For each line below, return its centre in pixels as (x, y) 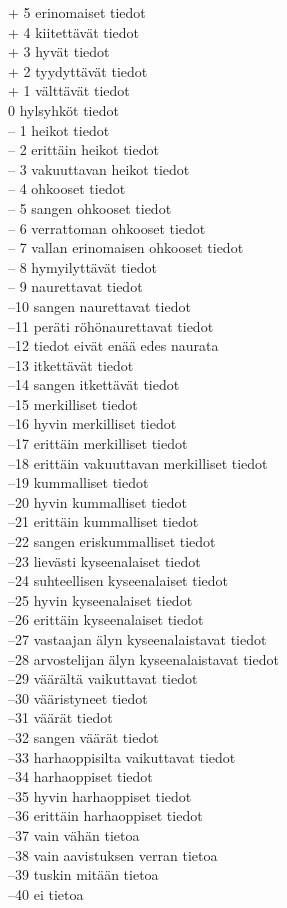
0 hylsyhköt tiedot (63, 109)
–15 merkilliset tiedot (73, 403)
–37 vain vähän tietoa (74, 834)
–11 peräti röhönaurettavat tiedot (111, 325)
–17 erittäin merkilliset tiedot (98, 443)
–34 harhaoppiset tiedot (80, 776)
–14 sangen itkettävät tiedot (94, 384)
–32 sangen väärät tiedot (83, 736)
